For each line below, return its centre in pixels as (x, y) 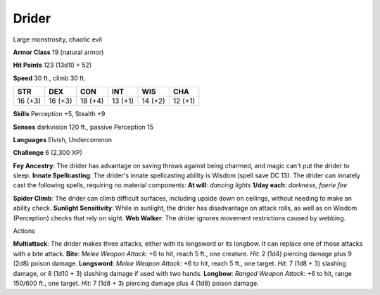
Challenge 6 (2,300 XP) (47, 153)
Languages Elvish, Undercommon (63, 139)
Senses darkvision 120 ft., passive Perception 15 (83, 127)
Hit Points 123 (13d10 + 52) (52, 65)
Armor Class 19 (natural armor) (58, 52)
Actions (24, 231)
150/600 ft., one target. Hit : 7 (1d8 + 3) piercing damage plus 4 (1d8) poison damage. (136, 283)
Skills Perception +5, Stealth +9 (59, 114)
